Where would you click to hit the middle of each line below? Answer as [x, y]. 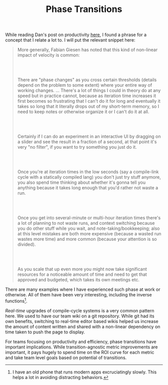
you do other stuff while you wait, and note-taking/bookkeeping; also [88, 228]
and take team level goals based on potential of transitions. [66, 357]
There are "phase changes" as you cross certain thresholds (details [87, 80]
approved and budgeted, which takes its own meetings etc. [78, 280]
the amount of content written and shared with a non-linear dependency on [83, 326]
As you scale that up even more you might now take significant [82, 269]
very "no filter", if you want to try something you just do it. [77, 147]
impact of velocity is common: [48, 55]
